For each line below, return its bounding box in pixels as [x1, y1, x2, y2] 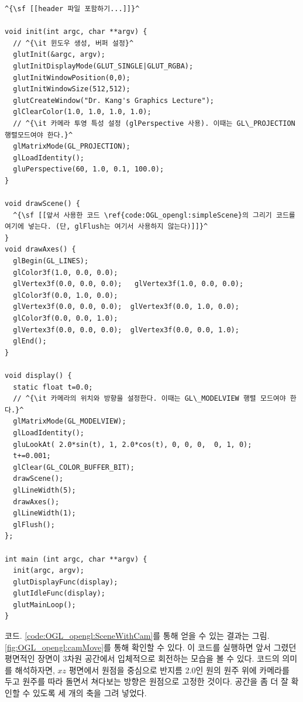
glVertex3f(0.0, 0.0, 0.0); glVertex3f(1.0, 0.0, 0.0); [13, 280, 244, 288]
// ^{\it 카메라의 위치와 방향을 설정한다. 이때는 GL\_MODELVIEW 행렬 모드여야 [13, 394, 286, 403]
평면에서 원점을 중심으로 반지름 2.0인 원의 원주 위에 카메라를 [68, 663, 290, 676]
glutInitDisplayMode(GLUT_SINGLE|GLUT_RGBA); [13, 61, 194, 70]
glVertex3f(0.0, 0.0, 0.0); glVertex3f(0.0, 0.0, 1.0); [13, 325, 239, 334]
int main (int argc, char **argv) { [5, 555, 147, 563]
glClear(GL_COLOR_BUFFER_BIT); [13, 463, 135, 472]
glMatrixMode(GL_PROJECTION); [13, 142, 130, 151]
